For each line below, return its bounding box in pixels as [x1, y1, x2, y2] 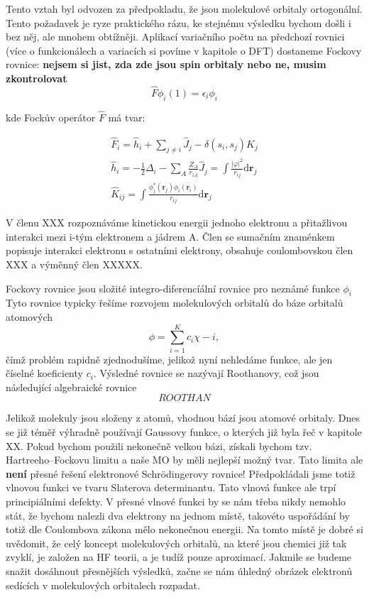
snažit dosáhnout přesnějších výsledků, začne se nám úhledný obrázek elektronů [6, 563, 353, 578]
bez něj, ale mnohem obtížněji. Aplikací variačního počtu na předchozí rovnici [6, 29, 345, 44]
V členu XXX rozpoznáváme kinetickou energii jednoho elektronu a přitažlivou [6, 215, 348, 230]
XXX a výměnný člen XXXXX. [6, 256, 143, 271]
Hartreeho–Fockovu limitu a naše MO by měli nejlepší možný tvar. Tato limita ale [6, 452, 363, 467]
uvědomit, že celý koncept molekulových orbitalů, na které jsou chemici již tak [6, 535, 347, 550]
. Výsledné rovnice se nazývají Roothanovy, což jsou [93, 366, 319, 380]
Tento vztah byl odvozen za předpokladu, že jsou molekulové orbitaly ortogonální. [6, 1, 363, 16]
